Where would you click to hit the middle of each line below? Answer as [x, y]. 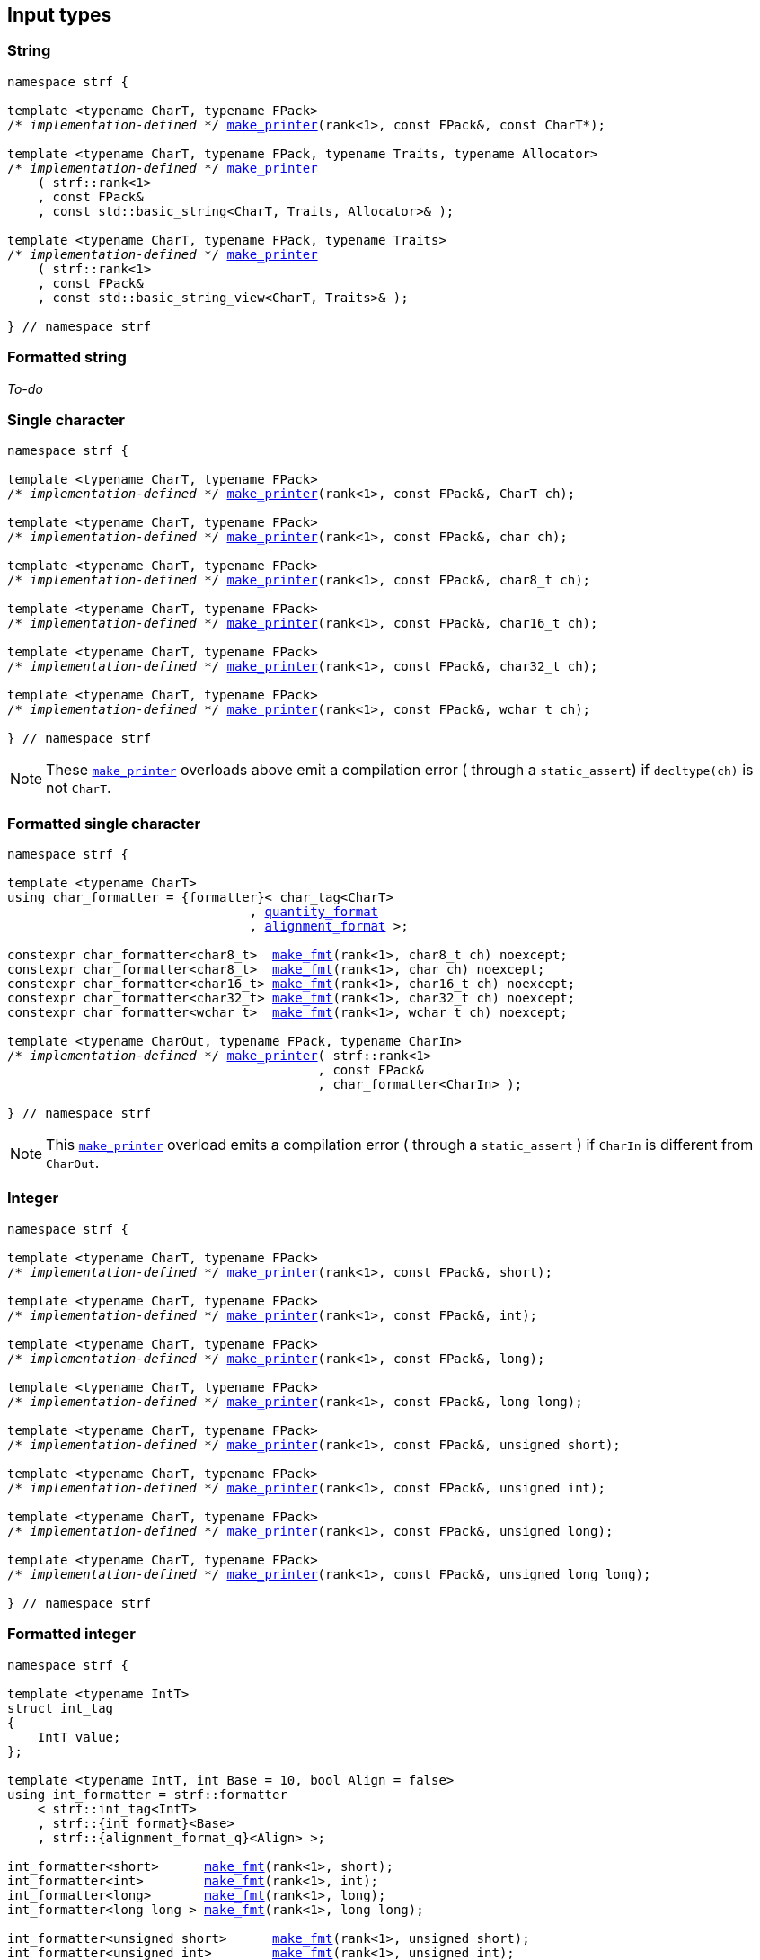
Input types [60, 15]
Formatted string [67, 357]
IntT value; [79, 1737]
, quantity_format [314, 912]
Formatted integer [71, 1634]
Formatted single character [104, 823]
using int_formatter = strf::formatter [147, 1794]
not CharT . [79, 788]
